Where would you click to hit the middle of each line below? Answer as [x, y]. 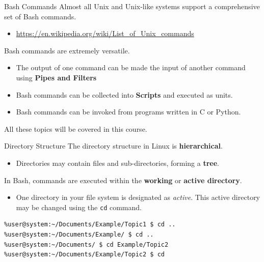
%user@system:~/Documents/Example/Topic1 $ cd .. [90, 225]
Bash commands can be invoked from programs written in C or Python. [128, 112]
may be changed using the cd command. [79, 207]
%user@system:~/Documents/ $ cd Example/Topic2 [86, 244]
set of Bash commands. [40, 16]
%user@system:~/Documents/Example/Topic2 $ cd [84, 255]
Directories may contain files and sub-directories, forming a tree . [117, 163]
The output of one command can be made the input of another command [131, 67]
